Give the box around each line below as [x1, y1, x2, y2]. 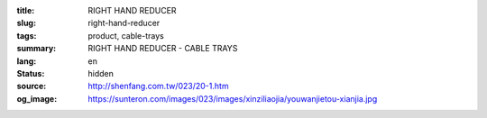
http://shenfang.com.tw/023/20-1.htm [87, 81, 229, 92]
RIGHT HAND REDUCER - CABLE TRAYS [87, 43, 238, 54]
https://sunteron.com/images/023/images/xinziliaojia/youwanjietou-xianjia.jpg [87, 93, 378, 104]
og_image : [16, 93, 58, 104]
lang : [16, 55, 37, 67]
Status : [16, 68, 45, 78]
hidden [87, 68, 115, 78]
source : [16, 81, 47, 92]
